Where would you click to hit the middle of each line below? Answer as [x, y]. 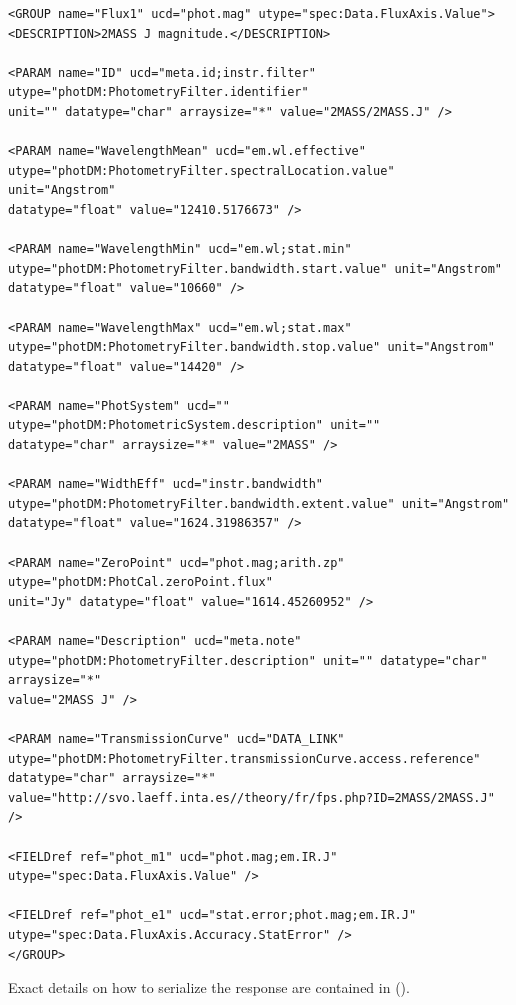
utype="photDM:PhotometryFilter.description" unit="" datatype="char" [248, 660]
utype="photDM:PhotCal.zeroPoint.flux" [140, 582]
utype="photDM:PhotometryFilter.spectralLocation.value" [201, 170]
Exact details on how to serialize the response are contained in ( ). [209, 987]
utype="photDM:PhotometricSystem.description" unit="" [194, 425]
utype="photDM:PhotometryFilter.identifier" [158, 92]
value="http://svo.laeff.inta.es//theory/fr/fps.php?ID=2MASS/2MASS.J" [251, 797]
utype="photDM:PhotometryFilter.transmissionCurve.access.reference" [244, 758]
